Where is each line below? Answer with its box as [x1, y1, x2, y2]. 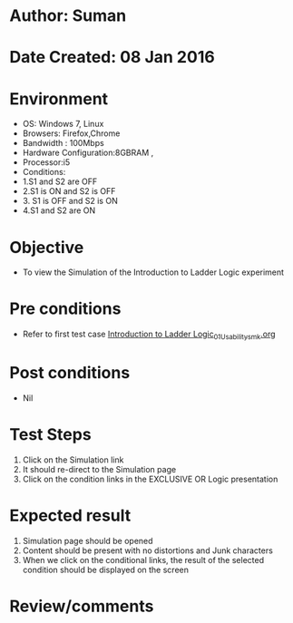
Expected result [9, 505, 132, 526]
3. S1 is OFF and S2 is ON [22, 196, 118, 207]
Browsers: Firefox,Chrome [22, 128, 121, 139]
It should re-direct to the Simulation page [22, 463, 177, 474]
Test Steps [9, 424, 93, 445]
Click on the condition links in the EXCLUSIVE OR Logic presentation [22, 473, 278, 484]
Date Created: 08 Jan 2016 [9, 47, 215, 68]
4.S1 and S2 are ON [22, 205, 96, 216]
